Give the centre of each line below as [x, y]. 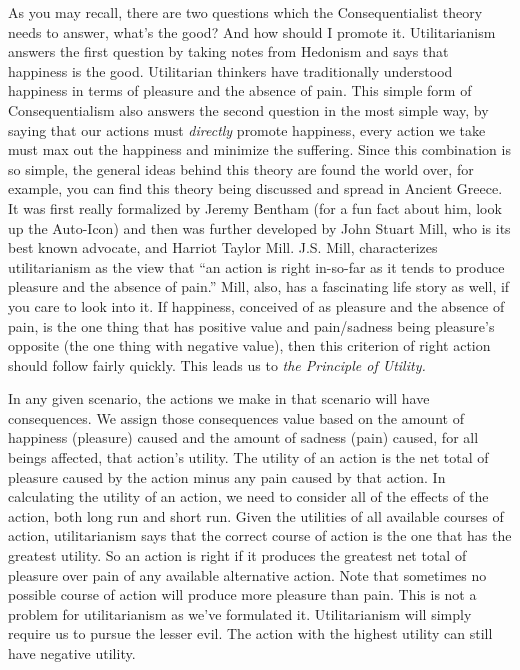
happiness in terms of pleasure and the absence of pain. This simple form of [240, 90]
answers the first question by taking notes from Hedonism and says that [228, 51]
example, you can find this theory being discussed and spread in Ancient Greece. [255, 188]
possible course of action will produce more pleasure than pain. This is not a [242, 594]
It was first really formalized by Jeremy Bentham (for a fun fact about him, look [255, 207]
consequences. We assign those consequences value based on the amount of [236, 417]
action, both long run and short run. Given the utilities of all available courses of [256, 515]
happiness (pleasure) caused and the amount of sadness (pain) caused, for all [243, 437]
